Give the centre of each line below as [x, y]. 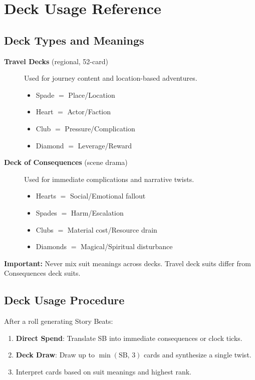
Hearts [46, 196]
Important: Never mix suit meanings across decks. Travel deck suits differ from [127, 263]
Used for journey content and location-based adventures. [111, 78]
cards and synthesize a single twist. [198, 355]
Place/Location [92, 94]
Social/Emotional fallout [108, 196]
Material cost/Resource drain [112, 229]
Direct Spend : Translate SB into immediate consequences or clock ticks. [129, 338]
